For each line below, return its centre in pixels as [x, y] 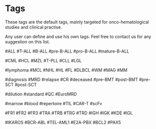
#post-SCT [26, 84]
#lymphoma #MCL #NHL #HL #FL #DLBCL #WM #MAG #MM [66, 70]
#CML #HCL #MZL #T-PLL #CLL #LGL [43, 60]
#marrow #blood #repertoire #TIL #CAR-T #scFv [54, 103]
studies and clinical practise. [33, 27]
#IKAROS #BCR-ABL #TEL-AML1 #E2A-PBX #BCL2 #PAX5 [63, 122]
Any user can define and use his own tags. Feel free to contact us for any [78, 37]
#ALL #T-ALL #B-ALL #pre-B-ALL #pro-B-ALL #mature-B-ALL [67, 51]
